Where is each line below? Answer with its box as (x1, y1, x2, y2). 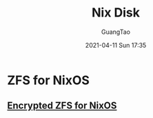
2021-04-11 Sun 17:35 (85, 41, 147, 49)
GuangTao (101, 28, 131, 36)
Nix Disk (92, 5, 140, 21)
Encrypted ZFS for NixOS (7, 100, 117, 112)
